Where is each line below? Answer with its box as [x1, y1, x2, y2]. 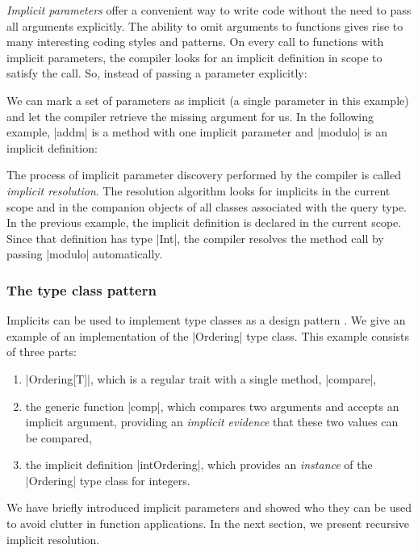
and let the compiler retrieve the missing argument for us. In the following [6, 107, 374, 124]
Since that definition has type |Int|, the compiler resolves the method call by [6, 229, 384, 246]
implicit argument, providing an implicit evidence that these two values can [25, 413, 399, 430]
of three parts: [6, 343, 77, 360]
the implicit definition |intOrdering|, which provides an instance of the [25, 456, 373, 473]
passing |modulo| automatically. [6, 245, 163, 262]
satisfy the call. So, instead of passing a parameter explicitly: [6, 65, 307, 82]
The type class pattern [6, 279, 157, 300]
